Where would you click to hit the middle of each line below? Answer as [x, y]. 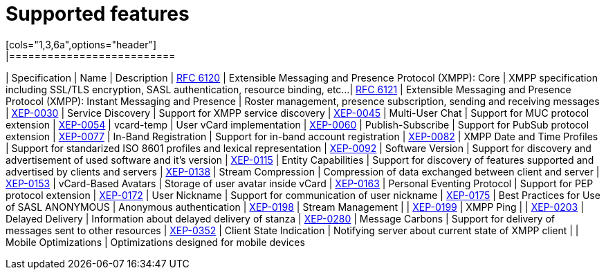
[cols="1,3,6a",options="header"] [81, 44]
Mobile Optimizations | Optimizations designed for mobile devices [155, 242]
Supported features [98, 14]
